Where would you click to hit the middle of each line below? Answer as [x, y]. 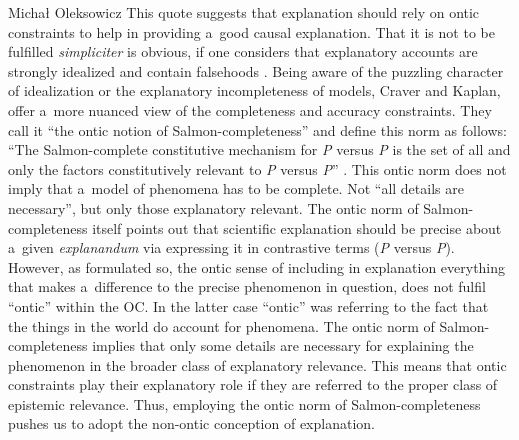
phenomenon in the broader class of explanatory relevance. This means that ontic [257, 364]
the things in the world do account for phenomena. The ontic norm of [221, 325]
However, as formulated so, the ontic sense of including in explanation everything [257, 266]
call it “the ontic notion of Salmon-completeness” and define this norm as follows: [257, 129]
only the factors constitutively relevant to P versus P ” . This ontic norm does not [257, 168]
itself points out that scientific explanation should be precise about [297, 227]
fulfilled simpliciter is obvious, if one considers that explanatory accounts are [243, 51]
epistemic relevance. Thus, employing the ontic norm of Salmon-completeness [244, 403]
